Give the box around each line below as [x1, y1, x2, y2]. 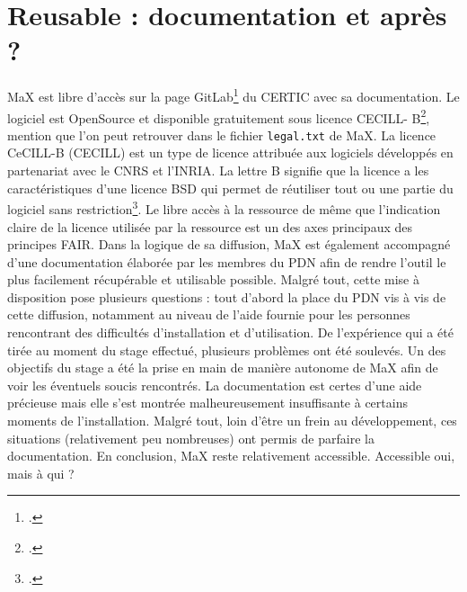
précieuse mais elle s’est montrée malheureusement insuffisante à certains [7, 393, 408, 412]
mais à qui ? [7, 463, 75, 482]
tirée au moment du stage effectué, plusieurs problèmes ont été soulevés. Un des [7, 340, 446, 359]
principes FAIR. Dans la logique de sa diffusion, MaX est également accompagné [7, 235, 451, 254]
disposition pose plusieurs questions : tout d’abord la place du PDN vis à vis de [7, 287, 446, 306]
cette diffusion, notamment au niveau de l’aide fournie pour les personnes [7, 305, 410, 324]
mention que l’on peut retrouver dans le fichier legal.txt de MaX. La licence [7, 125, 436, 144]
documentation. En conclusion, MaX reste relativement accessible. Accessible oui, [7, 446, 455, 465]
